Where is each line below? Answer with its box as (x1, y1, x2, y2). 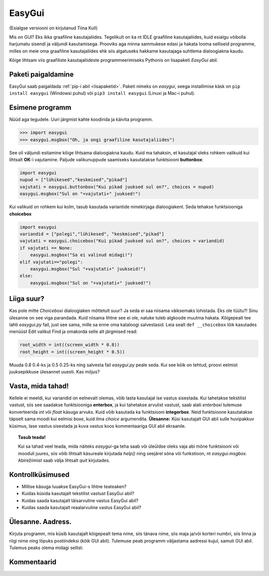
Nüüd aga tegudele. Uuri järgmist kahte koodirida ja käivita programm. (9, 116, 153, 122)
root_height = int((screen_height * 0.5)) (19, 349, 125, 354)
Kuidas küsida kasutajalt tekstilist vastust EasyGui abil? (21, 491, 134, 497)
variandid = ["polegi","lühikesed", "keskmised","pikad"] (19, 231, 164, 237)
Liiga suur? (9, 294, 44, 303)
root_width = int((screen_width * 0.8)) (19, 342, 120, 348)
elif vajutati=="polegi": (19, 259, 83, 265)
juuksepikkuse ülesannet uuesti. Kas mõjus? (9, 369, 100, 375)
